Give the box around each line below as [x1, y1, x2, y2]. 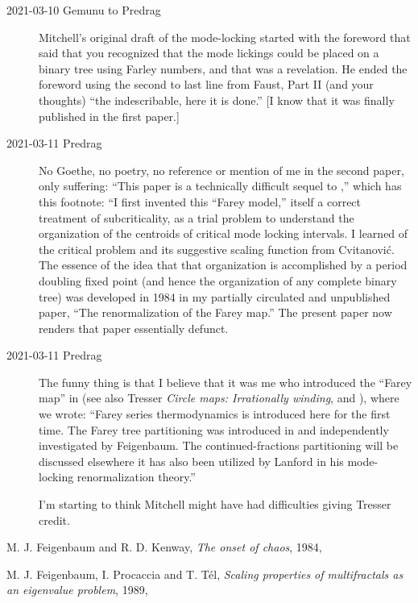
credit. [39, 511, 70, 528]
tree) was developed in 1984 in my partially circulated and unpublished [39, 288, 391, 305]
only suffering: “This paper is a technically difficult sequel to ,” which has [39, 177, 402, 194]
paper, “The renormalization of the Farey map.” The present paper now [39, 304, 392, 321]
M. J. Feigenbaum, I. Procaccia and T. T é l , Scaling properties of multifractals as [6, 565, 404, 582]
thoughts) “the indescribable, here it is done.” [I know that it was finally [39, 91, 395, 108]
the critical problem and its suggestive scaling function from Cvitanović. [39, 240, 395, 257]
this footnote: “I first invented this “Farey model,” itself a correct [39, 193, 362, 210]
